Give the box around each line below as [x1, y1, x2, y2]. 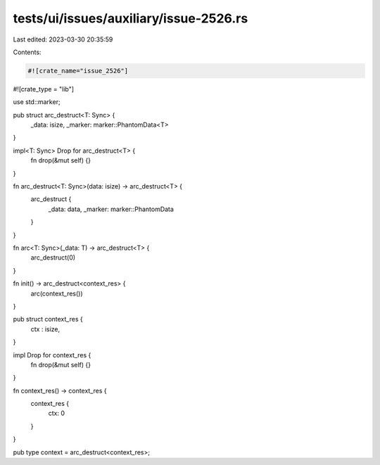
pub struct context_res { [13, 315, 84, 324]
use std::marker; [13, 98, 61, 106]
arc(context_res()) [30, 289, 84, 298]
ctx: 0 [48, 409, 65, 418]
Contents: [13, 48, 42, 56]
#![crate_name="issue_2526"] [27, 67, 129, 75]
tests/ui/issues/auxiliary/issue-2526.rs [13, 11, 248, 26]
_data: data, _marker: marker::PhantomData [48, 205, 174, 213]
